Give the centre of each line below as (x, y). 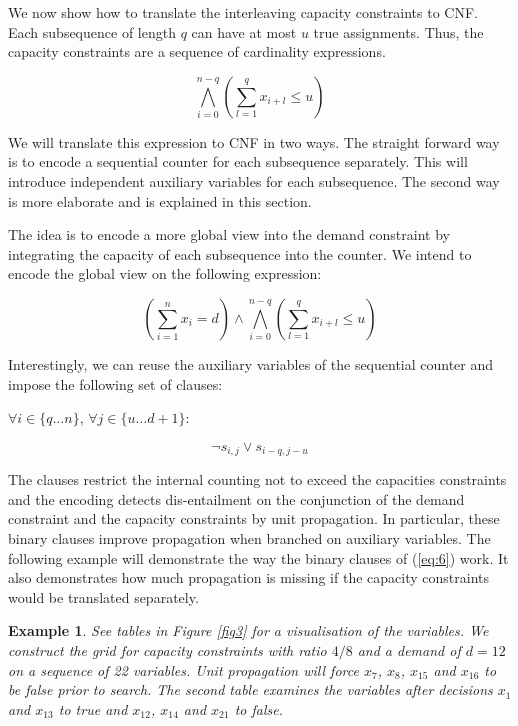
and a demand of (409, 649)
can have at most (244, 31)
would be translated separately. (103, 596)
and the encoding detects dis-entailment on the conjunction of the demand (236, 498)
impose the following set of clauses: (115, 383)
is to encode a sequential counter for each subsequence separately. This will (238, 161)
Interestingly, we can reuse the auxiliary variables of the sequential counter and (251, 363)
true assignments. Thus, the (398, 31)
